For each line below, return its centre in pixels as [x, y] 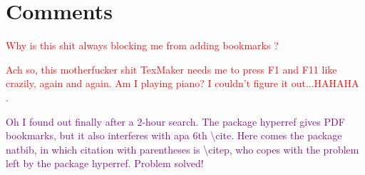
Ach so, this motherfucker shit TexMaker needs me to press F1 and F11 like [171, 69]
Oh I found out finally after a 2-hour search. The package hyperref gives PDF [175, 121]
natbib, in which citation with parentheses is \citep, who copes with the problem [182, 149]
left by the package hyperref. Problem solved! [105, 163]
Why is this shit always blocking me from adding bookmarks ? [142, 45]
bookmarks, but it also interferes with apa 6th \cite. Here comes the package [174, 135]
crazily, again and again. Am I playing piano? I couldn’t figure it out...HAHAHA [182, 83]
